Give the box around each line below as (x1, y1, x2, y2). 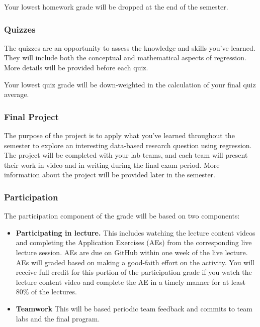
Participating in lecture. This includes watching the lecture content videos (16, 227, 255, 238)
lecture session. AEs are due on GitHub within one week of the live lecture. (16, 247, 248, 257)
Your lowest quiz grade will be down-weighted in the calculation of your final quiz (4, 79, 256, 89)
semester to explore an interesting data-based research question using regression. (4, 140, 252, 150)
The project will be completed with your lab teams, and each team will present (4, 150, 248, 160)
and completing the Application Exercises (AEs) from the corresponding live (16, 237, 252, 248)
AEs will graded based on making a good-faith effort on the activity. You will (16, 257, 254, 267)
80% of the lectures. (16, 286, 77, 297)
